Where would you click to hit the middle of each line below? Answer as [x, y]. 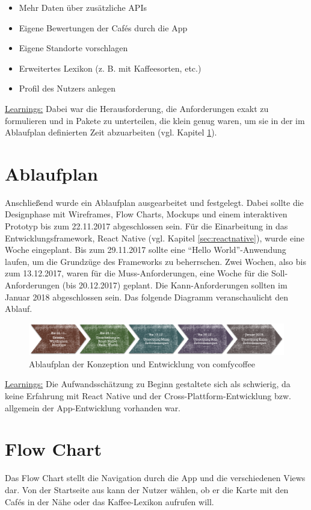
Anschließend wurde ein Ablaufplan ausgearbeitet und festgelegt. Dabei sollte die [154, 202]
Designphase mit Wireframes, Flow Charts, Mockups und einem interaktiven [146, 214]
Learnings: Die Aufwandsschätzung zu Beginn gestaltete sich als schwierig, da [148, 384]
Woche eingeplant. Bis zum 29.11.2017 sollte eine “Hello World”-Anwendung [146, 250]
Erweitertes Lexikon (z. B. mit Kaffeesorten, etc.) [110, 68]
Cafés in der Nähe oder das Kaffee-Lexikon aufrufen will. [109, 501]
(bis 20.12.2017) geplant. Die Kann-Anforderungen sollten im [175, 285]
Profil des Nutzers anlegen [67, 88]
